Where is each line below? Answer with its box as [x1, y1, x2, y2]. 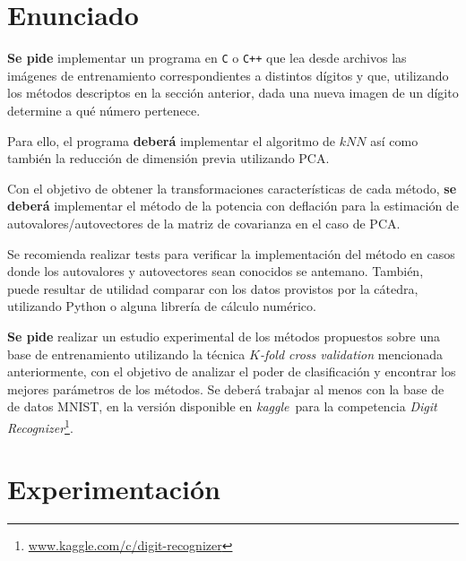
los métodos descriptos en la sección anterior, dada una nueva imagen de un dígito [7, 83, 459, 102]
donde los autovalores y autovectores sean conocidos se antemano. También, [7, 262, 424, 280]
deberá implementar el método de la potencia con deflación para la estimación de [7, 196, 459, 215]
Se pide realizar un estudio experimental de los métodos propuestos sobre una [7, 326, 440, 345]
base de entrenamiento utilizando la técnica [7, 344, 246, 363]
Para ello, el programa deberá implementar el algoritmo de [7, 131, 336, 150]
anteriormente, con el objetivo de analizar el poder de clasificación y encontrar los [7, 362, 456, 381]
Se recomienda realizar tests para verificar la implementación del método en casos [7, 244, 455, 263]
